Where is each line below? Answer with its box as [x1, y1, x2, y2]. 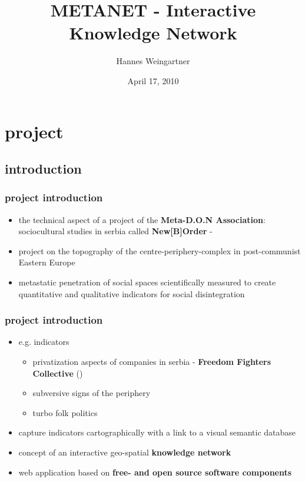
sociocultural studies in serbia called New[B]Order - [18, 225, 213, 237]
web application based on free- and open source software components [18, 466, 292, 478]
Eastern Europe [18, 256, 75, 268]
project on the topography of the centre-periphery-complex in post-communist [18, 244, 301, 257]
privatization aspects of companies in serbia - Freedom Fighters [32, 355, 271, 368]
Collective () [32, 367, 83, 379]
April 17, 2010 [127, 74, 179, 87]
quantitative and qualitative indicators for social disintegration [18, 287, 245, 300]
